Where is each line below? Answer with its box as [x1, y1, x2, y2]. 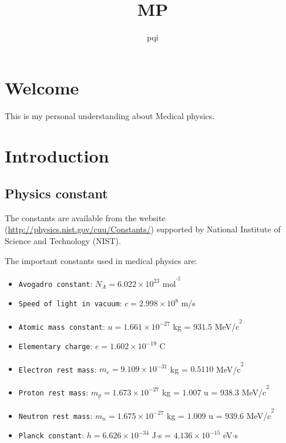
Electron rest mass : [18, 363, 97, 375]
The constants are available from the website [5, 211, 166, 224]
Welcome [5, 75, 79, 99]
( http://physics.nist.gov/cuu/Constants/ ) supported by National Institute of [5, 223, 281, 235]
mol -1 [162, 274, 181, 289]
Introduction [5, 144, 109, 168]
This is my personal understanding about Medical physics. [5, 109, 215, 121]
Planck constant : [18, 429, 85, 441]
